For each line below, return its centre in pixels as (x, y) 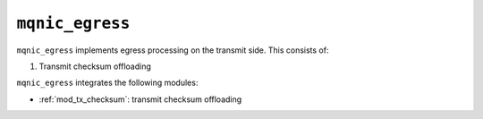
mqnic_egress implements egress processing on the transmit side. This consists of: (173, 50)
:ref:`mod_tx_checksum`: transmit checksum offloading (140, 99)
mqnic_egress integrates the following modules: (107, 83)
